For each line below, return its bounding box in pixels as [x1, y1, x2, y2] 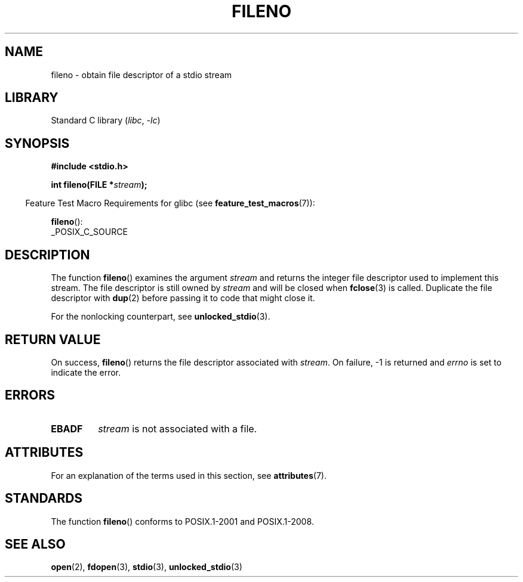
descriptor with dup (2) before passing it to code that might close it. [51, 293, 315, 304]
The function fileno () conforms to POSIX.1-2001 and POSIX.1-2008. [51, 516, 314, 527]
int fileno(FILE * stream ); [51, 179, 147, 190]
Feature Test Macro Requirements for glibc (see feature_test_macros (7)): [25, 198, 315, 209]
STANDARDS [5, 491, 83, 506]
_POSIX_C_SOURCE [51, 227, 128, 237]
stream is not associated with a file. [98, 422, 257, 435]
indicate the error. [51, 367, 121, 377]
